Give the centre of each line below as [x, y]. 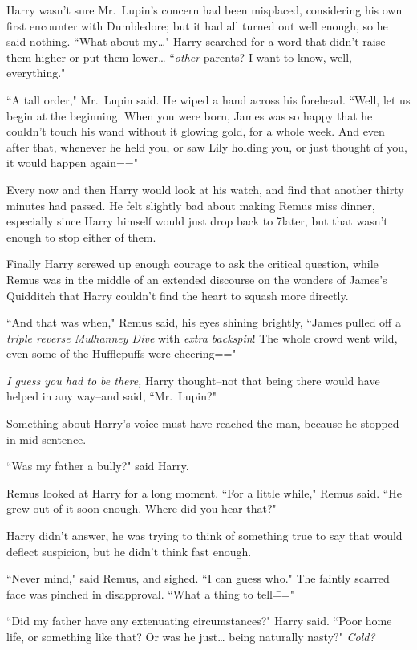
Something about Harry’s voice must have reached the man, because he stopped [203, 423]
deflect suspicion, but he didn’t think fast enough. [129, 551]
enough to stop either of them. [81, 236]
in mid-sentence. [47, 439]
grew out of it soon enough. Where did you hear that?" [142, 508]
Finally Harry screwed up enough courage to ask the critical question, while [192, 264]
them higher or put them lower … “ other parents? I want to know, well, [179, 57]
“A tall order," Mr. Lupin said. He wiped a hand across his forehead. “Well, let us [208, 99]
